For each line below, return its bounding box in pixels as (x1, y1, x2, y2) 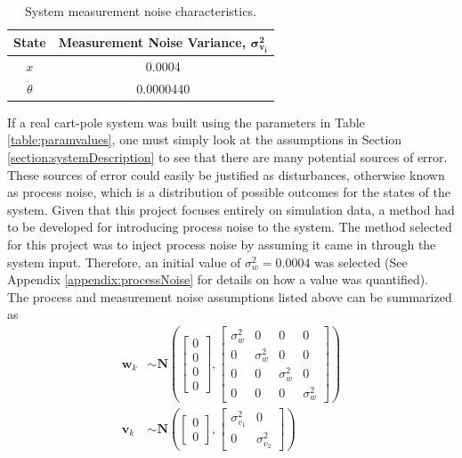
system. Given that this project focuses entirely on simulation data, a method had (7, 200, 455, 218)
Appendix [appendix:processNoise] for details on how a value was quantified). (7, 270, 429, 289)
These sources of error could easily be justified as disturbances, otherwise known (7, 165, 445, 184)
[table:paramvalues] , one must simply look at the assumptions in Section (7, 130, 402, 149)
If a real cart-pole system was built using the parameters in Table (7, 112, 365, 131)
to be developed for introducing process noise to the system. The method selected (7, 217, 452, 236)
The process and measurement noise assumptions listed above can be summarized (7, 287, 452, 306)
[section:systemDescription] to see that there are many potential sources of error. (7, 148, 448, 167)
